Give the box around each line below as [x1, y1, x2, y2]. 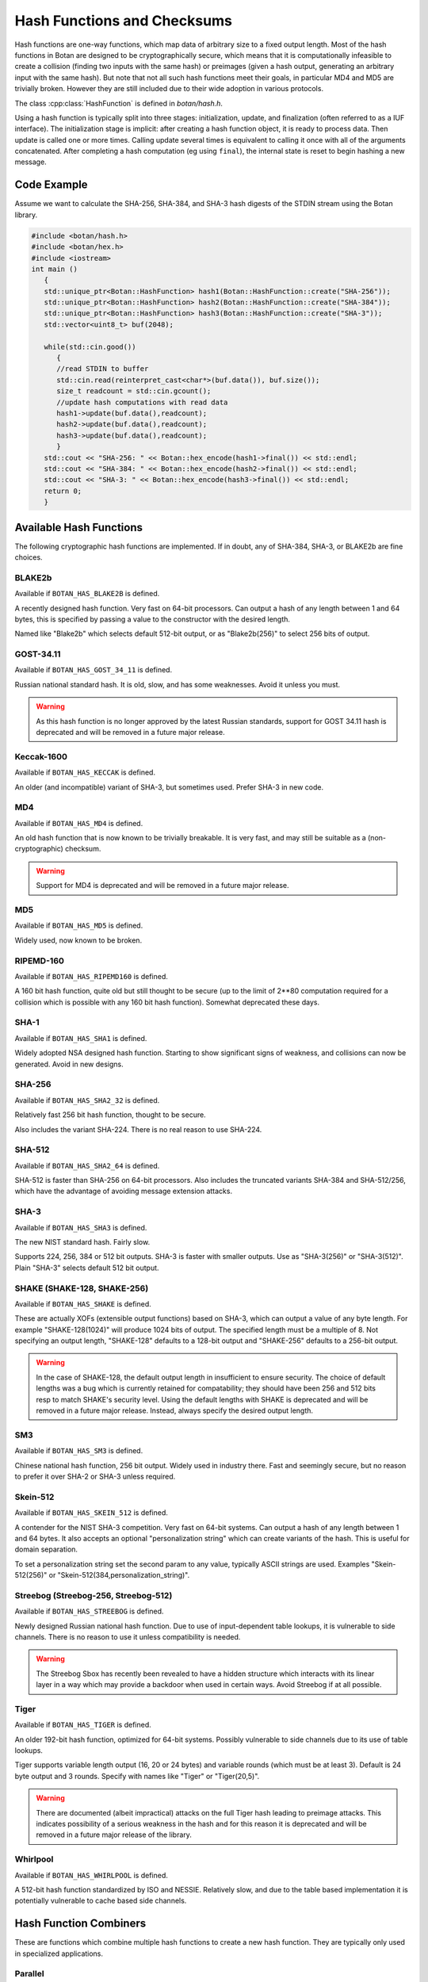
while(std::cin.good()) [44, 342, 136, 351]
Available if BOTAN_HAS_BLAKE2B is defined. [14, 589, 160, 599]
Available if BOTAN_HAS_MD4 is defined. [14, 818, 143, 828]
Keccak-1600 [14, 751, 67, 762]
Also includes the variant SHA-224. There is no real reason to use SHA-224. [14, 1124, 262, 1134]
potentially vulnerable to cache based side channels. [14, 1896, 187, 1906]
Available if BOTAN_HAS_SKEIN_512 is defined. [14, 1508, 168, 1517]
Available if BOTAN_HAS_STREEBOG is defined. [14, 1606, 164, 1617]
